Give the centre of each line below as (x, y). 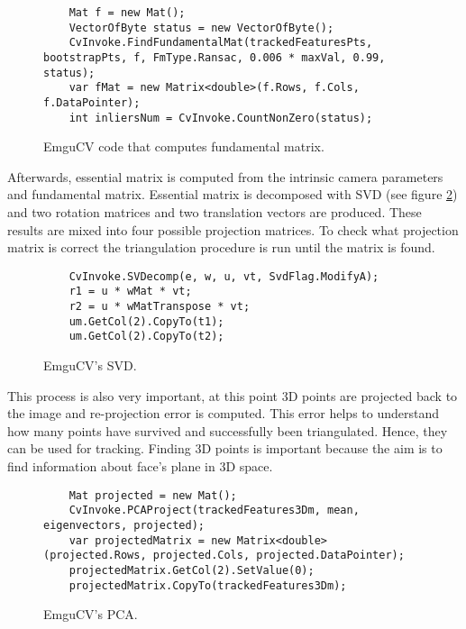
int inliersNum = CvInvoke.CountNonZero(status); (221, 118)
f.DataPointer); (92, 102)
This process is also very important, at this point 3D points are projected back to (233, 395)
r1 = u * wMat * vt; (130, 292)
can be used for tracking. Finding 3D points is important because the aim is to (225, 448)
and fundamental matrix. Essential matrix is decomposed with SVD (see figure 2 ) (233, 194)
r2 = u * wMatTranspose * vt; (160, 307)
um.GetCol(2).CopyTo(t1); (146, 321)
